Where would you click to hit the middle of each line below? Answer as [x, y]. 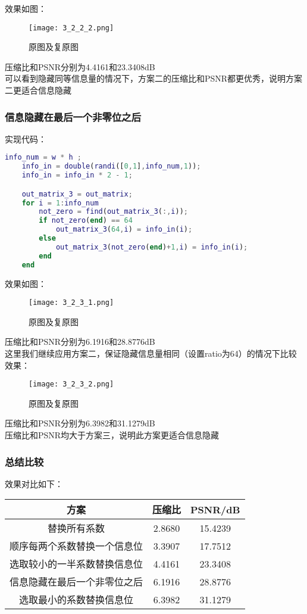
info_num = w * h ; [43, 158]
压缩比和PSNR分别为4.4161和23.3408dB [80, 66]
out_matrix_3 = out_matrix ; [77, 194]
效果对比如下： [34, 483]
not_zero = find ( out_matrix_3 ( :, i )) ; [113, 212]
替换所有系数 [76, 528]
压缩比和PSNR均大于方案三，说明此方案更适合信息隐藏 [112, 435]
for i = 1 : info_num [60, 203]
